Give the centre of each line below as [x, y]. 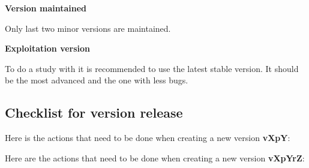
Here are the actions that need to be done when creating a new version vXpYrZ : [155, 157]
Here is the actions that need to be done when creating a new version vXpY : [148, 138]
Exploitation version [48, 48]
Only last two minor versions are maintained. [88, 28]
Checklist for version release [94, 112]
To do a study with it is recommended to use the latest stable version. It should [152, 68]
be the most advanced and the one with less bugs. [97, 80]
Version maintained [46, 8]
